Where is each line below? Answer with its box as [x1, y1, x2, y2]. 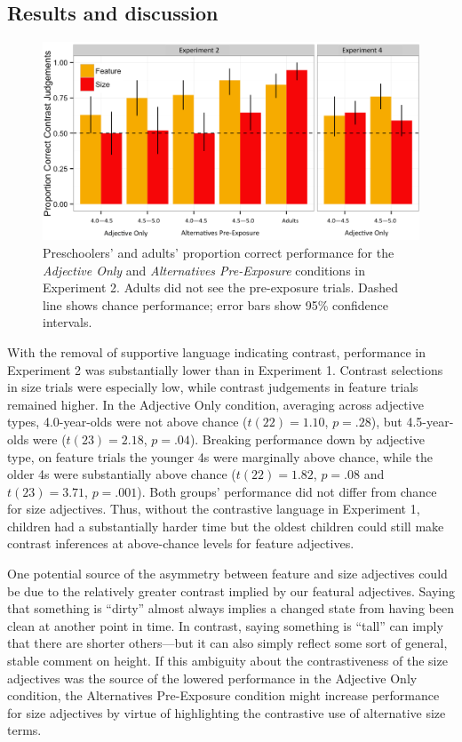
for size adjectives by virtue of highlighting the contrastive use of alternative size [7, 703, 446, 722]
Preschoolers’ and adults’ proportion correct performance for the [43, 243, 394, 261]
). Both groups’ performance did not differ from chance [137, 482, 437, 500]
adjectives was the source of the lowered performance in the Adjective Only [7, 668, 418, 687]
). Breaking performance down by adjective [189, 429, 425, 448]
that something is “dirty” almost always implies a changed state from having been [7, 599, 454, 618]
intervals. [43, 313, 92, 331]
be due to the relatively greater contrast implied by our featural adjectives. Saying [7, 581, 456, 600]
